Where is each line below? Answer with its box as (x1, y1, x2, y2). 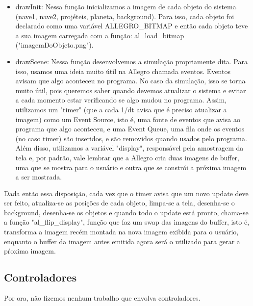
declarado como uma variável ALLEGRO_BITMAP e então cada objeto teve (15, 21, 248, 31)
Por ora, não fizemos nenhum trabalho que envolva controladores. (4, 293, 201, 303)
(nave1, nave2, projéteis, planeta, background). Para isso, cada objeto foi (15, 11, 234, 21)
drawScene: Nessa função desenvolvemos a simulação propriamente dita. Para (15, 56, 248, 66)
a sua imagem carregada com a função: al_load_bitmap (15, 30, 184, 40)
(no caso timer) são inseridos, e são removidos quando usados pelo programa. (15, 133, 247, 143)
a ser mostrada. (15, 172, 62, 182)
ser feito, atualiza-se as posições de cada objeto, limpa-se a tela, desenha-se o (4, 198, 235, 208)
